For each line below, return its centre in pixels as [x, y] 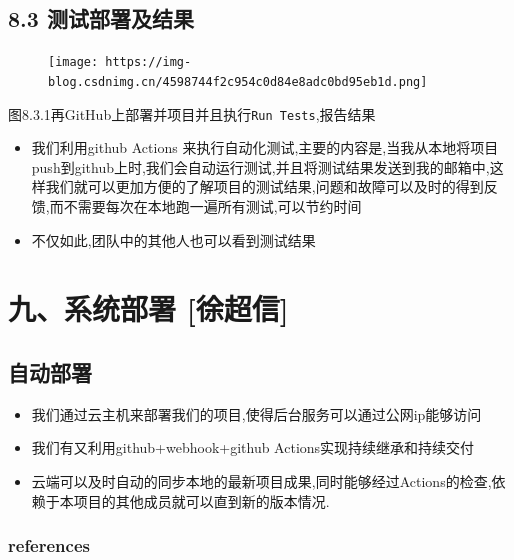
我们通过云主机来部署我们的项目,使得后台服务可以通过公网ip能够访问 [256, 413]
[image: [73, 62]
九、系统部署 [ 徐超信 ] [148, 308]
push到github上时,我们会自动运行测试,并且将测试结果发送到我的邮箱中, [260, 166]
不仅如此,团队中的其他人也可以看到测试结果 [173, 239]
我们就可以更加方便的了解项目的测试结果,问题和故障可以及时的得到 [264, 186]
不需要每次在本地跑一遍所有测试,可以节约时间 [212, 205]
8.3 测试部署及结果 [101, 18]
